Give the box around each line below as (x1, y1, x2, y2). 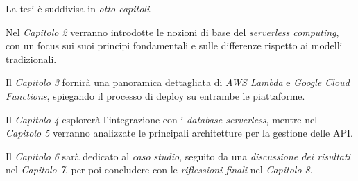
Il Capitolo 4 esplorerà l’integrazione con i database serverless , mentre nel (6, 112, 318, 126)
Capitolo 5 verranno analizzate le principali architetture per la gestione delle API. (6, 126, 353, 140)
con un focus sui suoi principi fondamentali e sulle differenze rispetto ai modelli (6, 38, 343, 53)
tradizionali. (6, 51, 57, 66)
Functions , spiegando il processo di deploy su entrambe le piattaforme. (6, 88, 305, 103)
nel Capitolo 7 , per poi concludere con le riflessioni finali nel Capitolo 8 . (6, 162, 313, 177)
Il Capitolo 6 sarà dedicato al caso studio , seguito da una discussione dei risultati (6, 148, 350, 163)
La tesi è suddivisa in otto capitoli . (6, 1, 153, 15)
